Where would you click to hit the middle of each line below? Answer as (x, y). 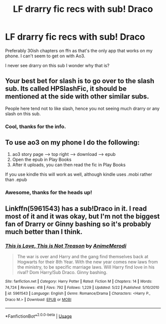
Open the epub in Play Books (42, 160)
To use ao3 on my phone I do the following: (72, 143)
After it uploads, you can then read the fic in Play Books (69, 165)
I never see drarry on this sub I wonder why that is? (57, 65)
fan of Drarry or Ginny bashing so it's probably (78, 224)
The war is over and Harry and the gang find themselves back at (83, 257)
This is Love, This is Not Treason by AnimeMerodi (66, 246)
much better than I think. (44, 232)
